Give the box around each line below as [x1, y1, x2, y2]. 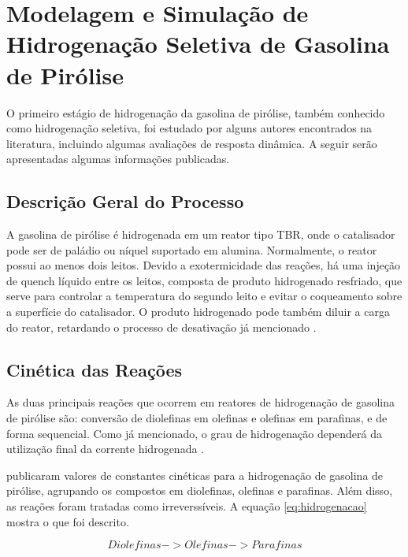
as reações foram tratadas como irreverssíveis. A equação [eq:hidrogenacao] [6, 498, 367, 514]
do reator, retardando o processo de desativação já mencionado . [6, 318, 317, 335]
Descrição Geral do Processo [6, 189, 244, 214]
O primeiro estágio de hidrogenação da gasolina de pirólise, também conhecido [6, 104, 385, 121]
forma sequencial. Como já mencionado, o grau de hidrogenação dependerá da [6, 425, 383, 441]
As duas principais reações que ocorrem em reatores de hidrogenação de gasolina [6, 394, 395, 410]
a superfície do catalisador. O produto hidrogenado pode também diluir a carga [6, 303, 390, 320]
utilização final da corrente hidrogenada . [6, 440, 204, 457]
